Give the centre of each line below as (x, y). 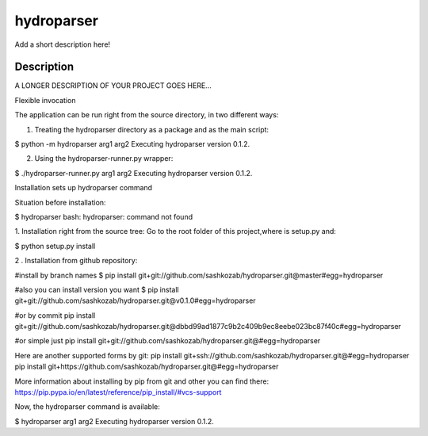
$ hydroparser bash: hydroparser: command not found (104, 216)
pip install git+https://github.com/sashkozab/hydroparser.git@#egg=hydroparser (147, 367)
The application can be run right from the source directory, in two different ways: (147, 115)
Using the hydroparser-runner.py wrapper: (104, 159)
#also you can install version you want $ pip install (97, 289)
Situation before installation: (60, 202)
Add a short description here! (63, 44)
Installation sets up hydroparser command (84, 188)
